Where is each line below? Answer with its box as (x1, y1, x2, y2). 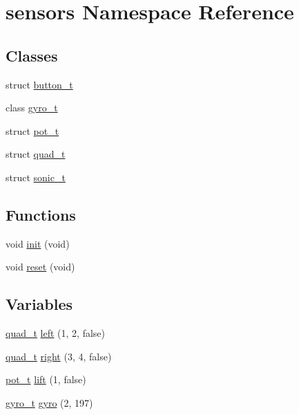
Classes (6, 44, 58, 66)
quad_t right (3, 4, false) (6, 349, 112, 363)
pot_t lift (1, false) (6, 372, 86, 387)
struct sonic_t (6, 169, 66, 184)
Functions (6, 203, 76, 225)
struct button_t (6, 77, 73, 91)
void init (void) (6, 236, 70, 250)
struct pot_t (6, 123, 59, 138)
